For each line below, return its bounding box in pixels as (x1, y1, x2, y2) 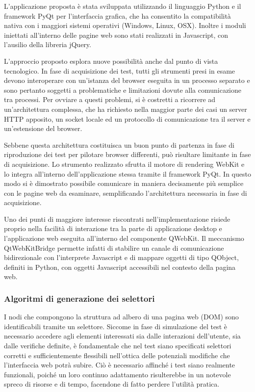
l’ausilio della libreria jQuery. (4, 39, 91, 50)
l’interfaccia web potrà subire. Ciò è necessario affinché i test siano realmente (4, 360, 235, 370)
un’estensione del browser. (4, 123, 82, 133)
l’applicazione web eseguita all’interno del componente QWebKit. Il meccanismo (4, 233, 244, 243)
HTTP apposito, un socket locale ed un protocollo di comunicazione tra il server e (4, 113, 251, 124)
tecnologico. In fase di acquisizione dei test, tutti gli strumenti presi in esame (4, 65, 235, 76)
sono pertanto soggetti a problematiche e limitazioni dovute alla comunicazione (4, 84, 241, 95)
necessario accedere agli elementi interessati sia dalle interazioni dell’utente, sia (4, 331, 241, 341)
